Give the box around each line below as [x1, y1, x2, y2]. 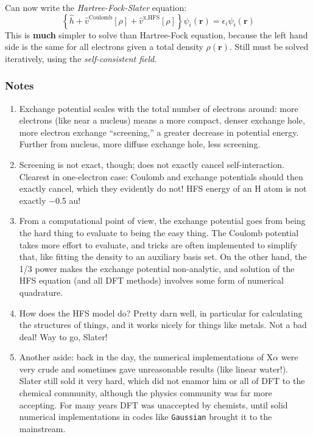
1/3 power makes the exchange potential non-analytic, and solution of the [19, 262, 295, 274]
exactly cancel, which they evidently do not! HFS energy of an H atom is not [19, 182, 307, 195]
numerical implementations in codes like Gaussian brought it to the [19, 410, 272, 423]
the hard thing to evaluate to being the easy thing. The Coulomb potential [19, 226, 299, 239]
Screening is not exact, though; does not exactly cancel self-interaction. [19, 158, 284, 170]
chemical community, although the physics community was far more [19, 386, 272, 399]
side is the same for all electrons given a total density [5, 40, 203, 53]
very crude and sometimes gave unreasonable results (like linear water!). [19, 362, 288, 375]
